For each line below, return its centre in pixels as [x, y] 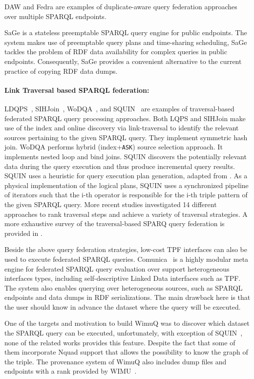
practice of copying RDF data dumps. [61, 71]
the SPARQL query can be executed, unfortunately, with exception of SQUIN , [124, 333]
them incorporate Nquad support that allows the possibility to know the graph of [126, 352]
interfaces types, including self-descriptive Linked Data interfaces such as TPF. [123, 278]
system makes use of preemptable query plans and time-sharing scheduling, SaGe [126, 42]
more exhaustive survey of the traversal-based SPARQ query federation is [115, 223]
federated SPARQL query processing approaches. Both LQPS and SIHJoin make [125, 118]
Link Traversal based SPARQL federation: [77, 90]
